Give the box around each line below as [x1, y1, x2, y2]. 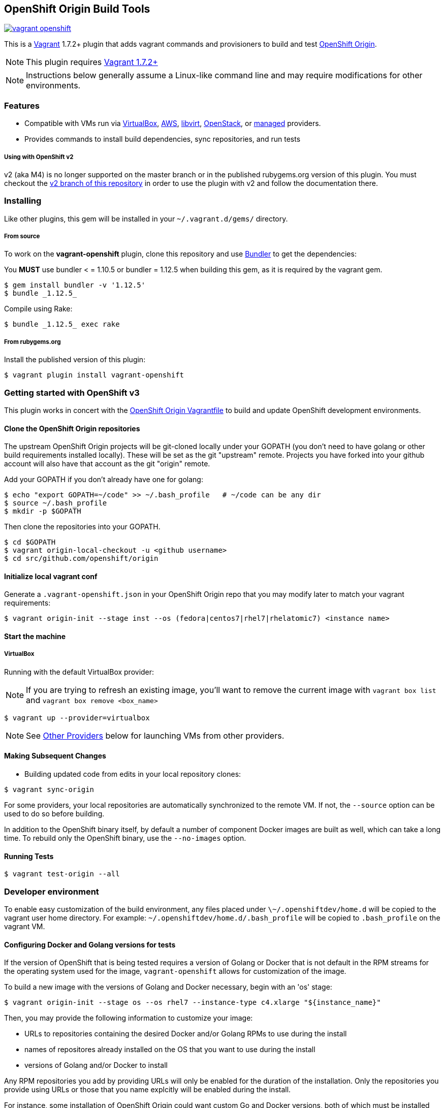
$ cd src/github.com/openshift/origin [4, 554, 158, 563]
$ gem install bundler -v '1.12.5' [4, 281, 146, 290]
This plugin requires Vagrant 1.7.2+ [26, 57, 158, 68]
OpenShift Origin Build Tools [4, 3, 150, 15]
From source [4, 233, 40, 240]
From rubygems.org [4, 338, 61, 345]
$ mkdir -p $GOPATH [4, 507, 81, 516]
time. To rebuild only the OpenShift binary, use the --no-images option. [4, 834, 246, 843]
